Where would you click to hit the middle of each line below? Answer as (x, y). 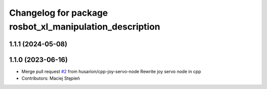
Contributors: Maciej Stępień (51, 78)
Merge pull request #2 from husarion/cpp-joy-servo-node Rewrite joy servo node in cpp (111, 71)
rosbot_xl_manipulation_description (85, 27)
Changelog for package (59, 13)
